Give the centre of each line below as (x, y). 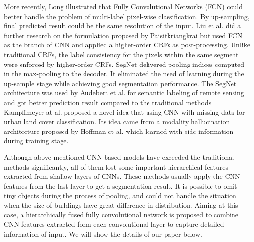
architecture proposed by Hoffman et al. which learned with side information (119, 131)
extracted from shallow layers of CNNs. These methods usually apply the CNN (122, 176)
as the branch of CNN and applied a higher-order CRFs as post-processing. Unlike (127, 45)
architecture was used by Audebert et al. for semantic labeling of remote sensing (124, 93)
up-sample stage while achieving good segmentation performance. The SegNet (120, 83)
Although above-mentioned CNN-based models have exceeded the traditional (119, 157)
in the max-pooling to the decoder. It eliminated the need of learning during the (124, 74)
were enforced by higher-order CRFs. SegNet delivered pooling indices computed (124, 64)
